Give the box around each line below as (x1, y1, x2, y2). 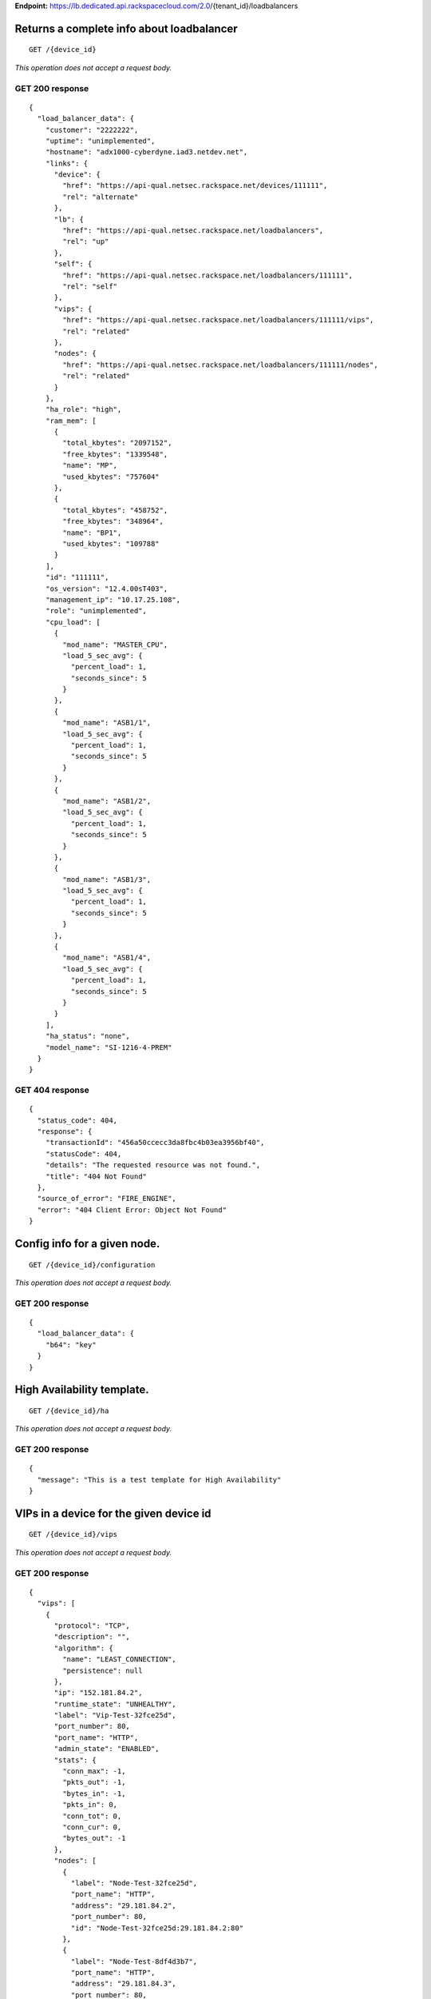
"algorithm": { (53, 1643, 113, 1653)
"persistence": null (62, 1666, 143, 1675)
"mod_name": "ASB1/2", (62, 796, 152, 805)
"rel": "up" (62, 237, 109, 246)
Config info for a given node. (14, 1237, 160, 1251)
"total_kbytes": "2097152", (62, 438, 172, 448)
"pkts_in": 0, (62, 1800, 118, 1809)
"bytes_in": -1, (62, 1789, 126, 1798)
